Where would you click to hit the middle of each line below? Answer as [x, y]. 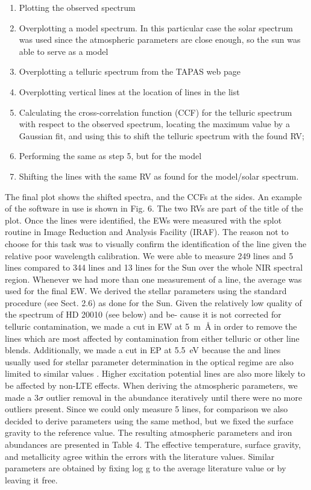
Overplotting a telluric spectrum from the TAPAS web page [130, 71]
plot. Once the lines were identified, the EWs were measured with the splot [143, 220]
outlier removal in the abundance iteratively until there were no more [174, 397]
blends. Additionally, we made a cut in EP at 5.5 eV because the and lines [143, 350]
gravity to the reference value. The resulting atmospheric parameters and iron [149, 432]
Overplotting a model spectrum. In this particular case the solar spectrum [156, 27]
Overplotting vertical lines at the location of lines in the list [129, 91]
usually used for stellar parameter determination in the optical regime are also [149, 361]
